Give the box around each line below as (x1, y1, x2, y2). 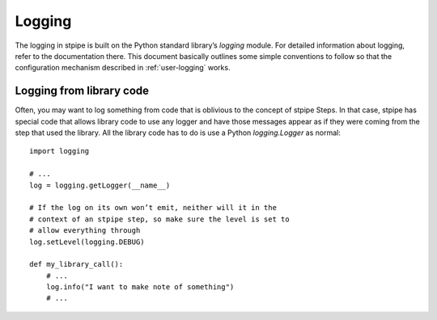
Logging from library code (15, 84, 150, 98)
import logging (29, 146, 90, 156)
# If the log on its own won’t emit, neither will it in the (29, 203, 277, 213)
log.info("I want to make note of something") (45, 283, 235, 292)
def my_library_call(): (29, 259, 124, 269)
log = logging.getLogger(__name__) (29, 180, 171, 190)
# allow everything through (29, 226, 141, 235)
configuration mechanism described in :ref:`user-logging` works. (15, 63, 231, 73)
